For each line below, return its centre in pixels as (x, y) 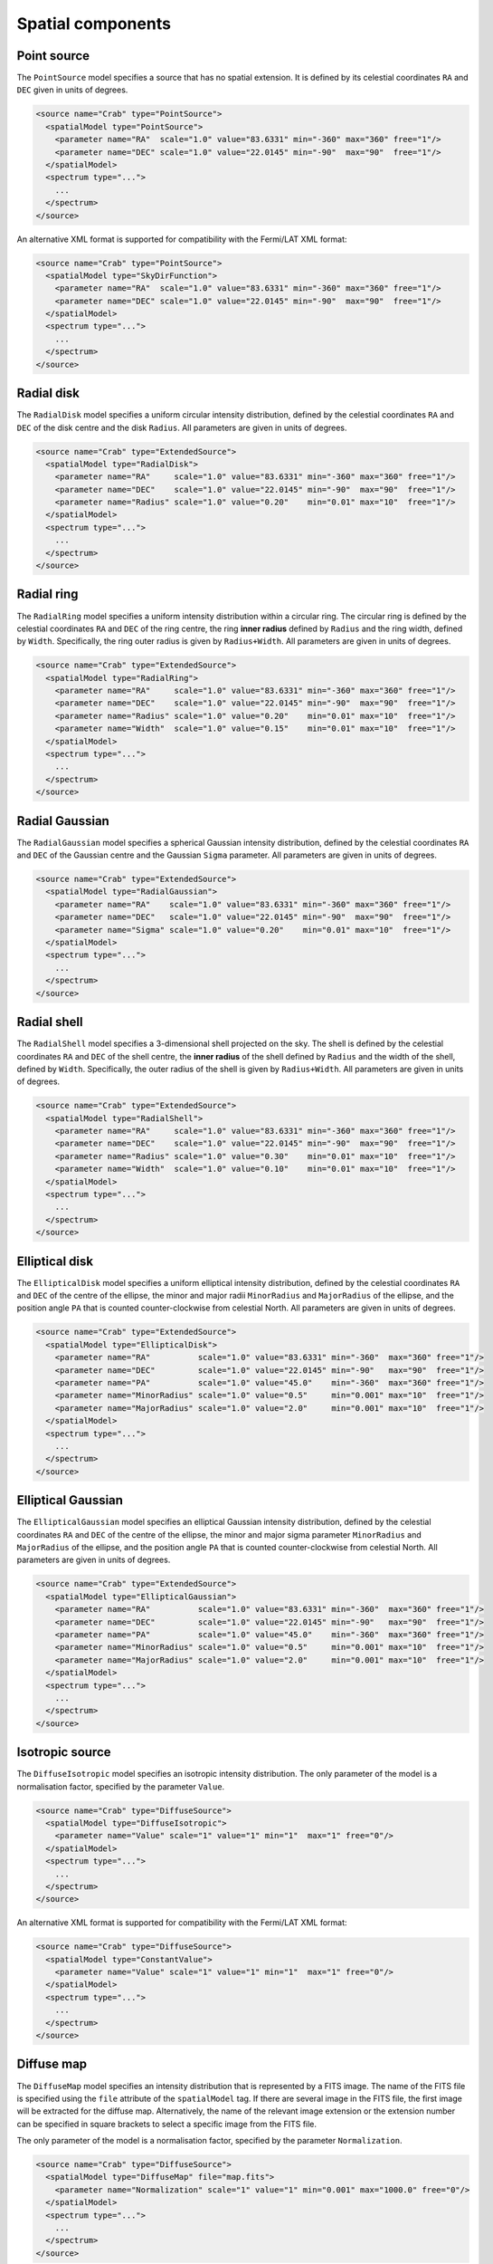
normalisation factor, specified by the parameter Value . (121, 1786)
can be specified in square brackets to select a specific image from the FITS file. (166, 2124)
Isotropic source (64, 1752)
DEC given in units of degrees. (72, 90)
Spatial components (94, 24)
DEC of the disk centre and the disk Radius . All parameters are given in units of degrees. (182, 427)
